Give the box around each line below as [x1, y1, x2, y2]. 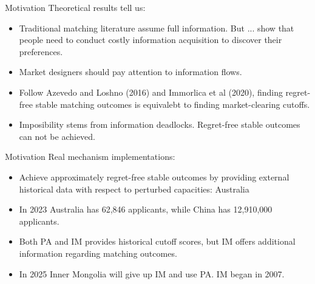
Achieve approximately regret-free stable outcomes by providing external [19, 170, 290, 183]
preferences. [19, 45, 63, 58]
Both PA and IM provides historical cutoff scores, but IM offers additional [19, 235, 296, 248]
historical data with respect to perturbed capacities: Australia [19, 182, 249, 195]
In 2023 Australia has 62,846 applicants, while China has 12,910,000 [19, 203, 273, 216]
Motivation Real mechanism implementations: [5, 150, 175, 163]
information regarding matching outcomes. [19, 246, 177, 259]
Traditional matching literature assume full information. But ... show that [19, 21, 294, 34]
